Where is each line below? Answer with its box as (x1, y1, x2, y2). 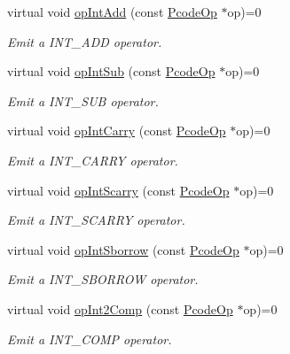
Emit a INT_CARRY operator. (7, 150, 178, 169)
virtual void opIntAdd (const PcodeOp (7, 3, 217, 20)
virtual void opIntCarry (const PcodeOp (7, 121, 226, 140)
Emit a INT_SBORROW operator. (7, 270, 199, 289)
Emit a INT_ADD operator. (7, 32, 162, 50)
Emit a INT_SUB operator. (7, 91, 159, 110)
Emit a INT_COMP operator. (7, 329, 172, 348)
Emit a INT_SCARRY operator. (7, 211, 185, 229)
